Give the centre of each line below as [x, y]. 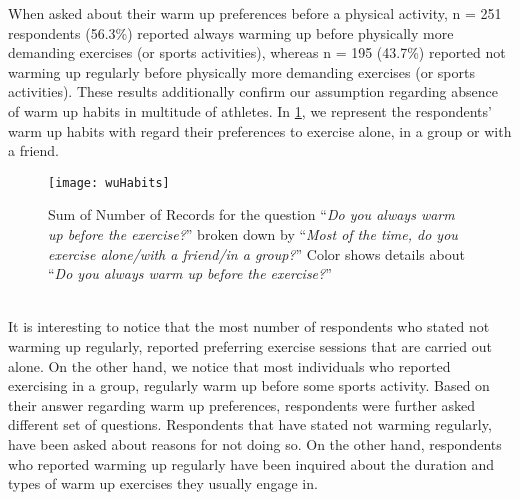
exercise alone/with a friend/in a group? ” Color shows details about [256, 253]
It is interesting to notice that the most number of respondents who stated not [249, 326]
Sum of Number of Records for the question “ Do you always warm [251, 214]
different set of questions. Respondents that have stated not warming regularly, [250, 424]
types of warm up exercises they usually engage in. [163, 483]
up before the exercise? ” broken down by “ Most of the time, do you [253, 234]
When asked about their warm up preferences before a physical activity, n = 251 [255, 13]
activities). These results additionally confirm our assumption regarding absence [253, 91]
